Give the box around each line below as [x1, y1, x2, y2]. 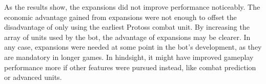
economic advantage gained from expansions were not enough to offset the [4, 11, 237, 22]
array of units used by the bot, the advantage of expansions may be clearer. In [4, 31, 251, 42]
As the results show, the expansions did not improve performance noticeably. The [4, 2, 260, 12]
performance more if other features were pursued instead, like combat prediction [4, 61, 256, 72]
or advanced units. [4, 72, 62, 82]
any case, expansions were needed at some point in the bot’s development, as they [4, 41, 262, 52]
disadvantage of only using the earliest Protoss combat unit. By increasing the [4, 22, 250, 32]
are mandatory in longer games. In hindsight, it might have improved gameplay [4, 51, 254, 62]
